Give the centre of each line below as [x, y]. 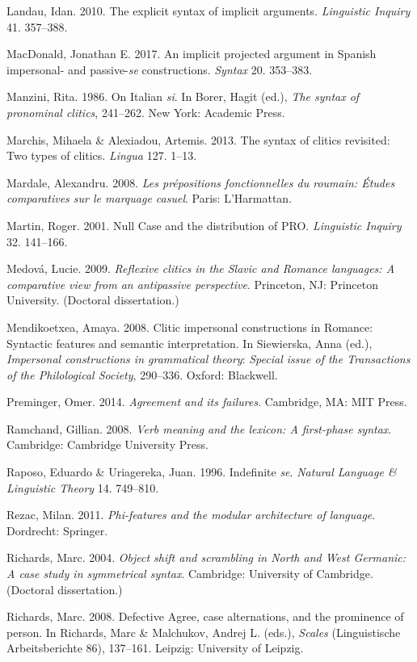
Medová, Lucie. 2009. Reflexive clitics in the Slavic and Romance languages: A [201, 268]
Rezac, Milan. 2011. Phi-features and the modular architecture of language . [191, 515]
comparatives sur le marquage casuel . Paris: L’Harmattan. [150, 198]
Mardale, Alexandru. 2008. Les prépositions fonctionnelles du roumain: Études [201, 182]
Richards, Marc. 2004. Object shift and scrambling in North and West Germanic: [206, 557]
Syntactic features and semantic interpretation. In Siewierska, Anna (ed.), [190, 343]
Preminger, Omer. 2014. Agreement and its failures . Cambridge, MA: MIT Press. [207, 402]
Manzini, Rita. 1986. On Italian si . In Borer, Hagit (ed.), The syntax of [183, 96]
